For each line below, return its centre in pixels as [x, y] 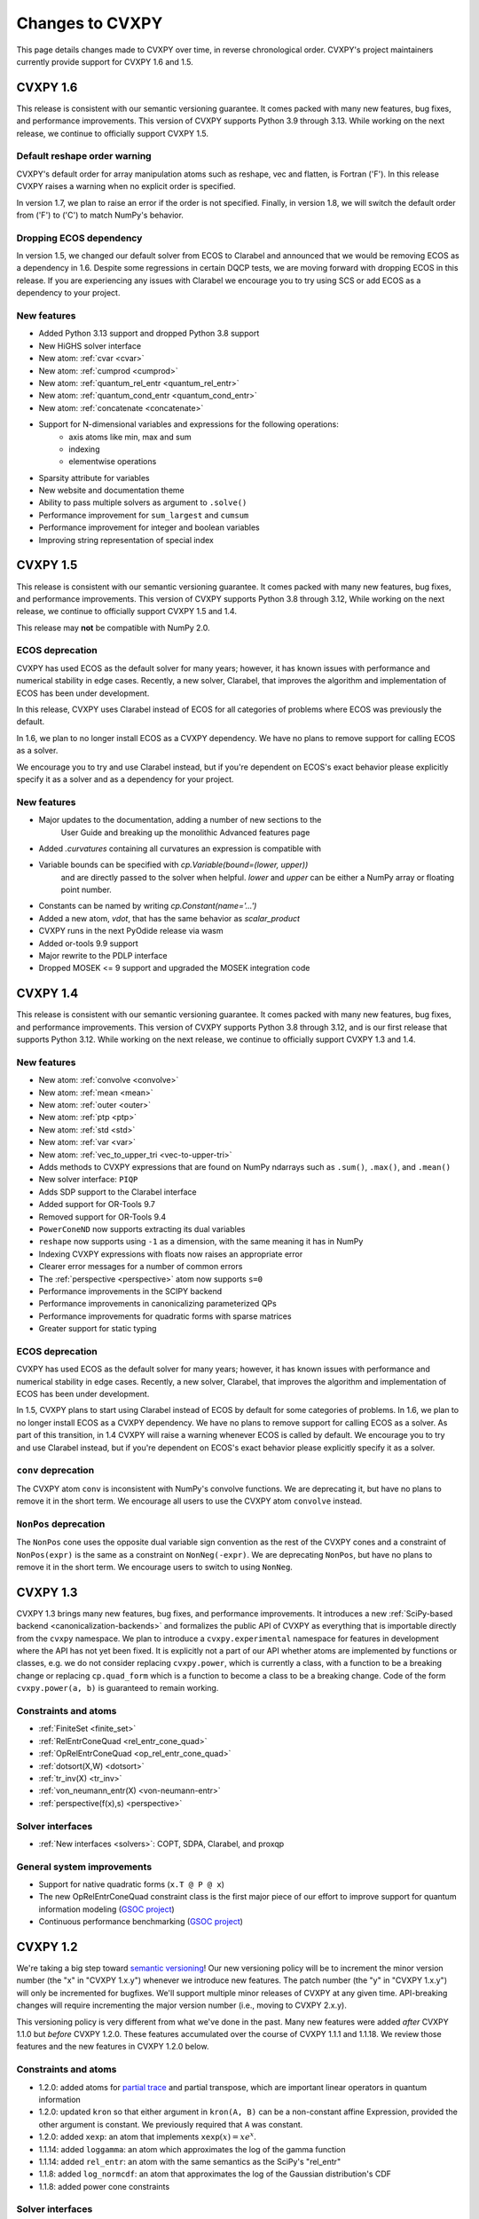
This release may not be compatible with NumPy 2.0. [113, 628]
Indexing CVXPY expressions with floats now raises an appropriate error [171, 1254]
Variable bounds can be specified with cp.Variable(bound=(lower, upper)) [173, 865]
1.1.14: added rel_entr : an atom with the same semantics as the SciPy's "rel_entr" [190, 2161]
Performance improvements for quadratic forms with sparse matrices [165, 1316]
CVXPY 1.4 [47, 994]
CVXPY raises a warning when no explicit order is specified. [126, 186]
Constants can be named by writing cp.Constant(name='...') [148, 906]
